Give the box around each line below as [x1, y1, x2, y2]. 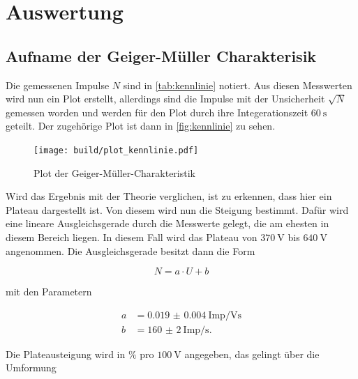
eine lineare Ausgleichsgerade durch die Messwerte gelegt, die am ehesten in [6, 216, 329, 231]
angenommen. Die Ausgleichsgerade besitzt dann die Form [6, 243, 255, 258]
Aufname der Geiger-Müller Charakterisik [6, 45, 317, 66]
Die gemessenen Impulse [6, 77, 110, 92]
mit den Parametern [6, 284, 92, 299]
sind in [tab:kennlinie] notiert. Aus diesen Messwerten [123, 77, 352, 92]
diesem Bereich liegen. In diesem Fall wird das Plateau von [6, 229, 258, 244]
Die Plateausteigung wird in [6, 346, 126, 361]
